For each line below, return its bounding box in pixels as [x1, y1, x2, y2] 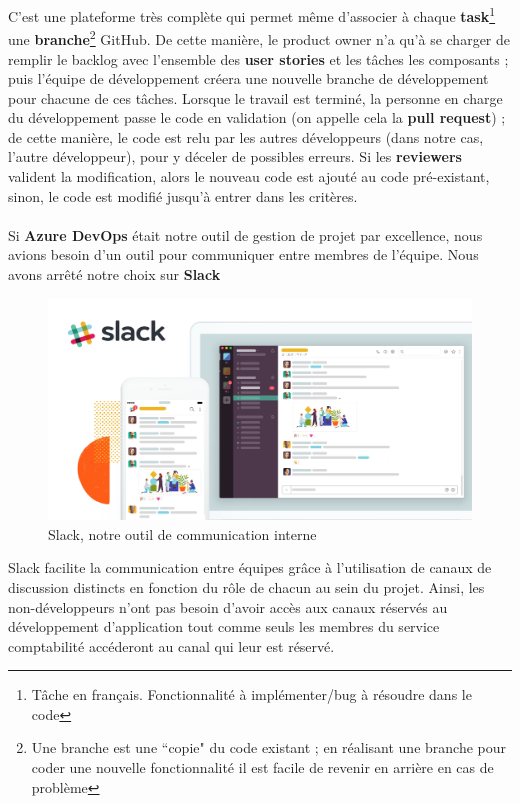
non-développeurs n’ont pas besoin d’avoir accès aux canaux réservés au [8, 596, 448, 617]
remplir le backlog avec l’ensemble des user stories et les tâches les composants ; [8, 48, 509, 69]
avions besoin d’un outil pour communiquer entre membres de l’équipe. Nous [8, 244, 479, 265]
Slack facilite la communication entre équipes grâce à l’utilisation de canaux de [8, 557, 492, 578]
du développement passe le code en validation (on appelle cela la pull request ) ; [8, 107, 506, 128]
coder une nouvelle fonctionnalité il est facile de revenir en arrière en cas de [31, 757, 494, 778]
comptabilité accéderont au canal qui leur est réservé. [8, 635, 335, 656]
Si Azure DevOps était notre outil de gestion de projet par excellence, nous [8, 224, 483, 245]
